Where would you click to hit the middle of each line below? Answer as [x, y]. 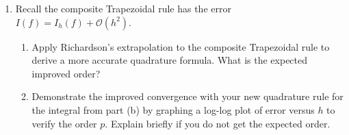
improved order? [66, 73]
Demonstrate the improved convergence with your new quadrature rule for [188, 96]
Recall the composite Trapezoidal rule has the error [123, 8]
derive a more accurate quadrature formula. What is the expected [170, 60]
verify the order [64, 123]
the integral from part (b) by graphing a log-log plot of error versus [173, 109]
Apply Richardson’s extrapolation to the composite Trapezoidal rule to [181, 46]
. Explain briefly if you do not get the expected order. [218, 123]
